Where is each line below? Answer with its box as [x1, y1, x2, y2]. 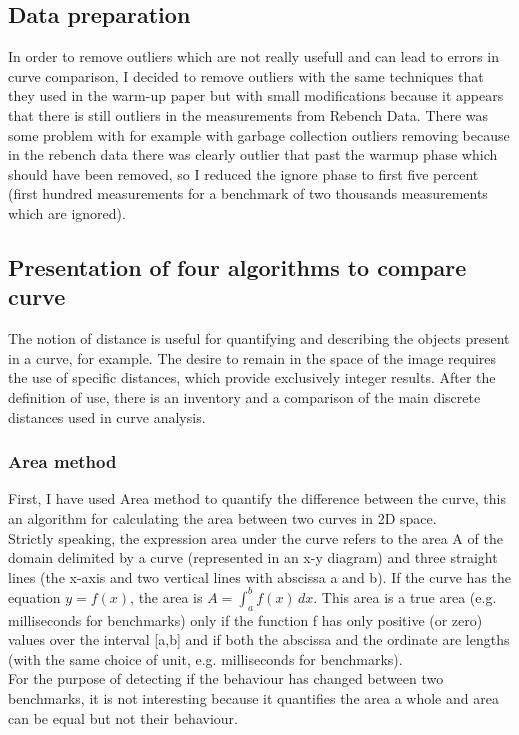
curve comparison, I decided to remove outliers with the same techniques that [8, 65, 484, 86]
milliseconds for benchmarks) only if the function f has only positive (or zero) [8, 609, 483, 630]
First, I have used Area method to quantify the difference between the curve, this [8, 488, 506, 509]
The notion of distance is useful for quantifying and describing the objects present [8, 328, 510, 349]
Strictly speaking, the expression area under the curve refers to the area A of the [8, 527, 503, 548]
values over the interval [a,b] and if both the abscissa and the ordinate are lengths [8, 629, 510, 650]
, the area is [130, 586, 203, 607]
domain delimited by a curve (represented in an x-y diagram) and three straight [8, 547, 498, 568]
